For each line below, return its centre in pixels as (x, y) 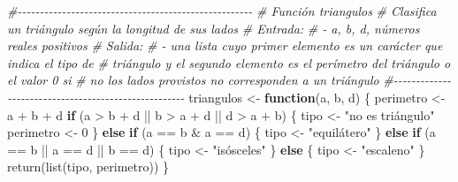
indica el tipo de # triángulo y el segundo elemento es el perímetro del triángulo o (229, 62)
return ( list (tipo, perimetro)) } (88, 167)
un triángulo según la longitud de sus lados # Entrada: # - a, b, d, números (214, 28)
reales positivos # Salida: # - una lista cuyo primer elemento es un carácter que (225, 45)
